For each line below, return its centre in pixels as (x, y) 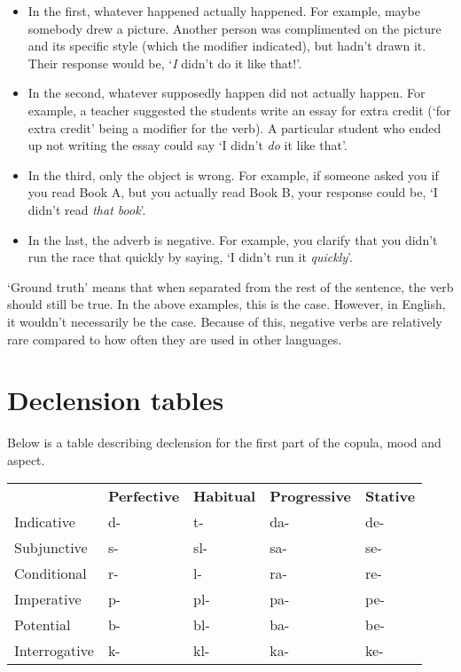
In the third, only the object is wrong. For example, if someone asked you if (233, 174)
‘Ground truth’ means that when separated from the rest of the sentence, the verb (230, 286)
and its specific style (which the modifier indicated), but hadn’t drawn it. (227, 46)
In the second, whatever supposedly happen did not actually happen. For (227, 93)
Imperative (48, 599)
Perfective (144, 496)
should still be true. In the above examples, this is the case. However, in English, (227, 304)
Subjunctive (51, 548)
